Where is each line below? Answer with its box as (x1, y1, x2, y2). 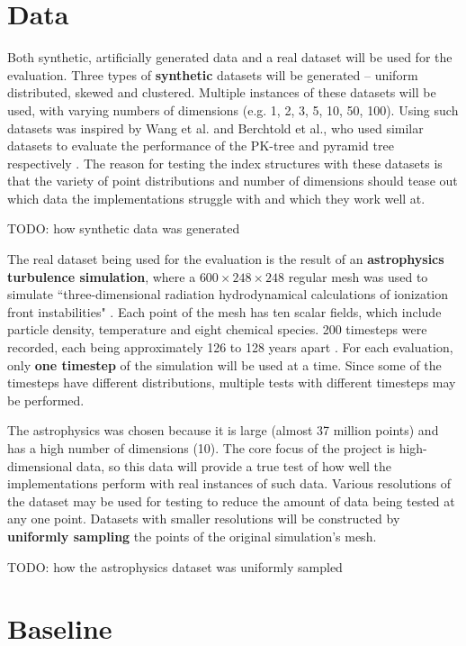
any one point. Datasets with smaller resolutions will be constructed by (7, 509, 400, 528)
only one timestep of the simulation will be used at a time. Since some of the (7, 355, 442, 374)
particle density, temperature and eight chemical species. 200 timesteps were (7, 320, 427, 339)
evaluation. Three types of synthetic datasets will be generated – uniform (7, 65, 418, 84)
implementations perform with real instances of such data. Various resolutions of (7, 474, 452, 493)
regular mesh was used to (288, 267, 428, 286)
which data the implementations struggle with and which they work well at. (7, 188, 426, 207)
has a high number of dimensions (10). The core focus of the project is (7, 439, 395, 457)
